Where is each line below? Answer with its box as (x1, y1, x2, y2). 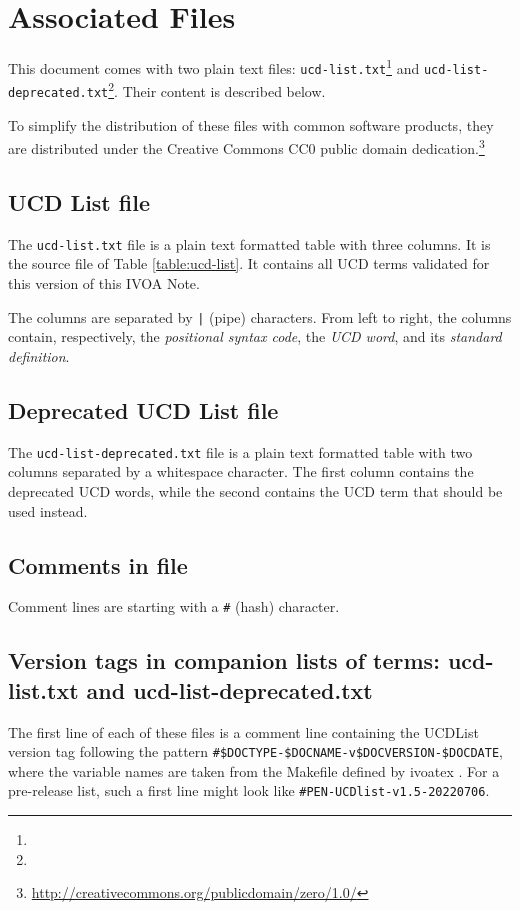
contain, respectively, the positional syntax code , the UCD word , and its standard (8, 326, 502, 347)
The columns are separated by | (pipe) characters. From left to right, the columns (8, 306, 512, 327)
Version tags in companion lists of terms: (8, 645, 440, 676)
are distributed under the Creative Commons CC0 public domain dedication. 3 (8, 135, 485, 158)
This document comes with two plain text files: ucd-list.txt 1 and (8, 55, 420, 78)
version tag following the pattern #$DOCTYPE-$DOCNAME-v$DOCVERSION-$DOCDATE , (8, 741, 503, 762)
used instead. (8, 500, 88, 521)
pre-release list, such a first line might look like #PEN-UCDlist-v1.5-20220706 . (8, 780, 490, 801)
